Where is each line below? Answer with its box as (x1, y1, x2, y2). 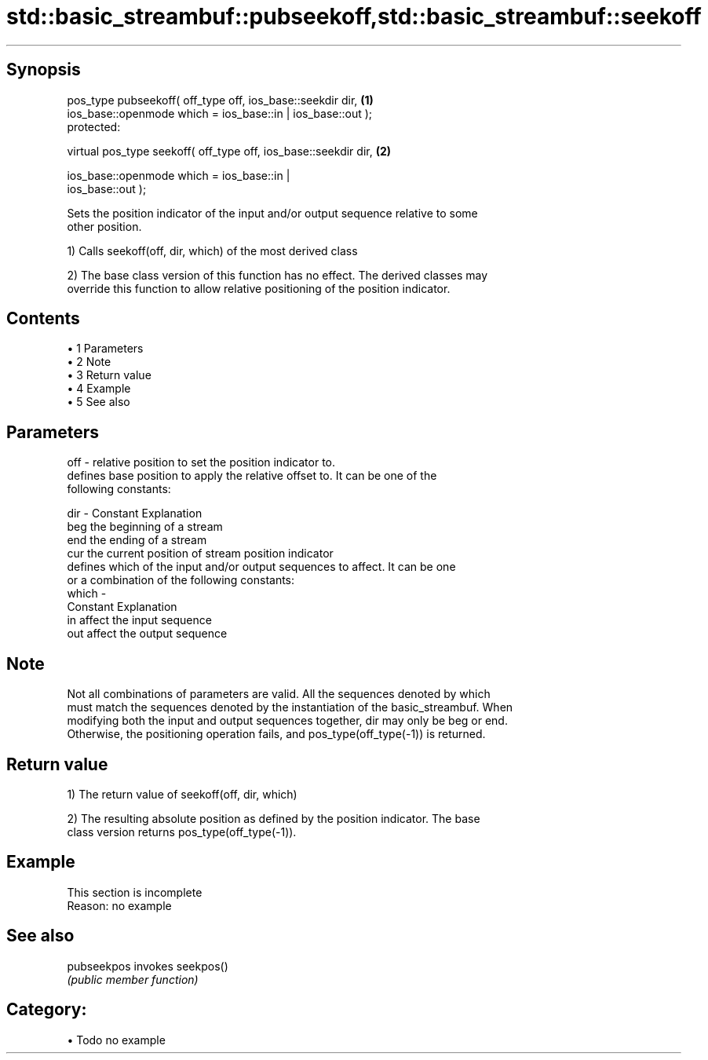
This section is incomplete (67, 885, 203, 899)
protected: (67, 119, 121, 133)
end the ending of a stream (67, 533, 207, 547)
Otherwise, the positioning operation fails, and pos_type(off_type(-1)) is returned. (67, 727, 486, 741)
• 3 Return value (67, 368, 151, 382)
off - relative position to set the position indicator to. (67, 455, 336, 470)
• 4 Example (67, 382, 131, 396)
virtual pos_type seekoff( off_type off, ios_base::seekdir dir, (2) (67, 144, 392, 158)
